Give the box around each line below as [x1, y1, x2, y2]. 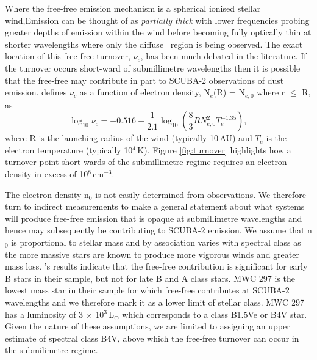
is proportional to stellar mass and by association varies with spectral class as [11, 235, 301, 248]
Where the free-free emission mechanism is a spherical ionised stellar [5, 2, 261, 14]
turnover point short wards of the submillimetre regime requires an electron [5, 155, 287, 168]
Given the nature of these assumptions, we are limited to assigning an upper [5, 320, 290, 332]
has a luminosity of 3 [5, 307, 84, 320]
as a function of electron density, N [79, 86, 210, 98]
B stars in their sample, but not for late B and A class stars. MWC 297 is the [5, 271, 295, 284]
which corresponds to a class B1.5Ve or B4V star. [122, 307, 307, 320]
